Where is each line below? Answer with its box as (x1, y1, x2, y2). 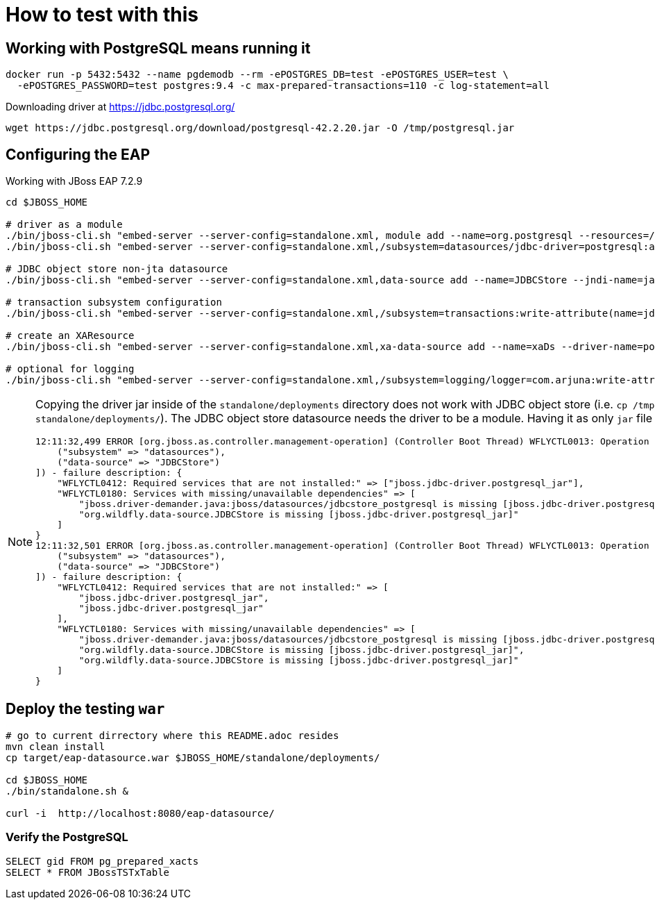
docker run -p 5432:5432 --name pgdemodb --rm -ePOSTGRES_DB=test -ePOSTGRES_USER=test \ (6, 69, 509, 81)
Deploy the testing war (6, 700, 165, 718)
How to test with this (6, 3, 198, 26)
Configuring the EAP (6, 145, 151, 163)
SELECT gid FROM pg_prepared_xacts (6, 855, 199, 867)
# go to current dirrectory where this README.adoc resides (6, 729, 339, 741)
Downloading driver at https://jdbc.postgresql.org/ (6, 101, 235, 113)
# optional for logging (6, 363, 135, 375)
